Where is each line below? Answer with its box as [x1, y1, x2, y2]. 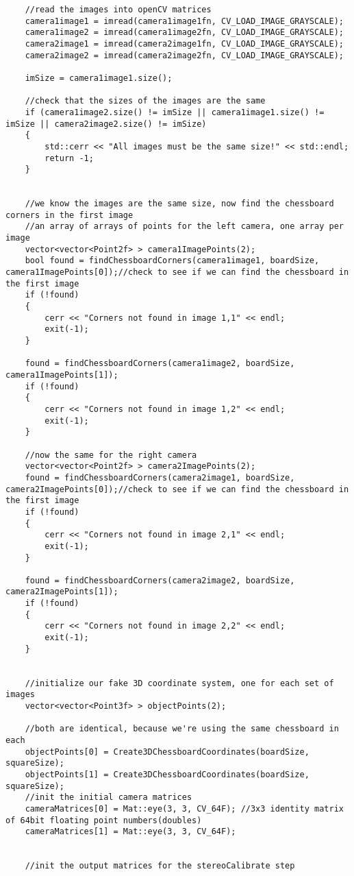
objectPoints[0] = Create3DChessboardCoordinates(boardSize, [25, 746, 309, 757]
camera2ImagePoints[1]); [5, 587, 118, 597]
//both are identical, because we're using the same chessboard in [25, 724, 339, 734]
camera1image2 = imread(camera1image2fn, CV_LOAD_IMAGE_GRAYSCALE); [25, 27, 344, 38]
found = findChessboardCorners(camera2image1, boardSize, [25, 472, 295, 483]
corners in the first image [5, 210, 134, 220]
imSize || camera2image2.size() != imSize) [5, 119, 207, 129]
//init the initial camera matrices [25, 792, 192, 803]
